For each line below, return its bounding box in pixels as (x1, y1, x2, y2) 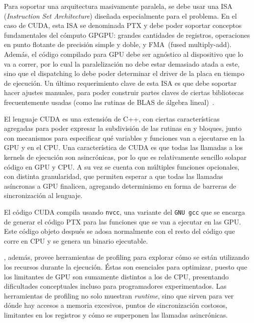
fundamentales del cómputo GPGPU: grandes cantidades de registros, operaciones (4, 29, 250, 40)
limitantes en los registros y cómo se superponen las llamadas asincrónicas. (4, 309, 228, 320)
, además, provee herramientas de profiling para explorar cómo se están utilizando (4, 252, 250, 262)
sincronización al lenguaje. (4, 190, 83, 200)
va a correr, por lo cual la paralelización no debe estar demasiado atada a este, (4, 58, 240, 69)
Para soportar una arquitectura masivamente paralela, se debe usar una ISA (4, 1, 232, 11)
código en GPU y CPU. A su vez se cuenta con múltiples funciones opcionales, (4, 161, 240, 172)
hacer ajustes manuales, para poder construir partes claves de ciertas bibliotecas (4, 87, 244, 98)
